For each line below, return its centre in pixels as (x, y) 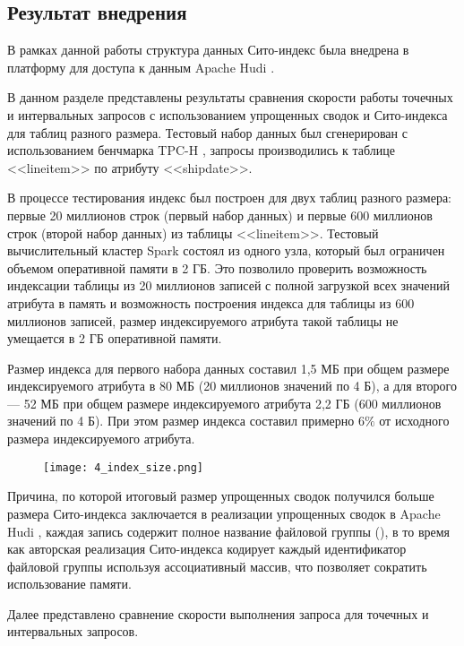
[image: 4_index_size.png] (123, 467)
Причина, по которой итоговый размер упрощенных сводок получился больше (221, 496)
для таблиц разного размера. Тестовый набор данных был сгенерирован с (207, 132)
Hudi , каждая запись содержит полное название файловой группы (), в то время (229, 531)
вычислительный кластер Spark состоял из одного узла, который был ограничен (226, 250)
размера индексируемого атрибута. (101, 439)
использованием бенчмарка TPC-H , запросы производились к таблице (202, 150)
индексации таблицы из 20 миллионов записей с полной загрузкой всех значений (228, 285)
